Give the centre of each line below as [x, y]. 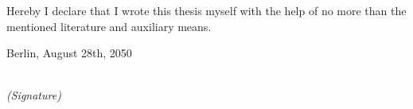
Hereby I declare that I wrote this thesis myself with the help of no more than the [206, 10]
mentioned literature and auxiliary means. [109, 26]
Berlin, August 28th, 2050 [69, 53]
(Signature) [34, 95]
